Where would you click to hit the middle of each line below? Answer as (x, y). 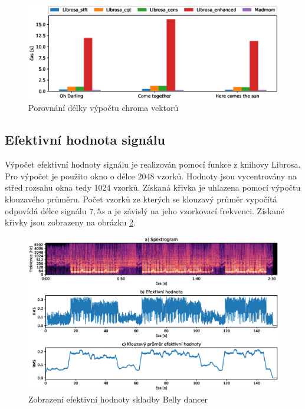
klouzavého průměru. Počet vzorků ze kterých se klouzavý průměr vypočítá (141, 199)
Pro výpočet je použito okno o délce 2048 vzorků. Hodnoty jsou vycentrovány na (151, 176)
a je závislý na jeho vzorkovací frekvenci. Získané (196, 210)
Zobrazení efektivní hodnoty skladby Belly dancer (118, 399)
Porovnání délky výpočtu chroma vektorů (104, 108)
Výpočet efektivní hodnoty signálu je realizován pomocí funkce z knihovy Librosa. (153, 164)
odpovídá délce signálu (46, 210)
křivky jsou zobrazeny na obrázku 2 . (70, 222)
